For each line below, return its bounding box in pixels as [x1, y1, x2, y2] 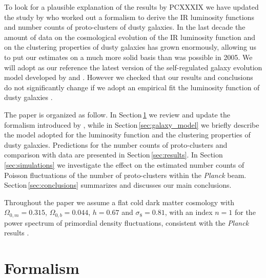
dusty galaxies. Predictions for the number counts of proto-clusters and [4, 139, 228, 150]
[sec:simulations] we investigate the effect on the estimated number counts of [4, 159, 244, 170]
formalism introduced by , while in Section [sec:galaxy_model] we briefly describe [4, 119, 259, 130]
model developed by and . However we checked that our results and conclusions [4, 72, 253, 83]
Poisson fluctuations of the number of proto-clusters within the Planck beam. [4, 169, 247, 180]
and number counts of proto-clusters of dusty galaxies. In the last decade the [4, 22, 245, 32]
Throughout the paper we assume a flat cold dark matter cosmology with [4, 196, 235, 207]
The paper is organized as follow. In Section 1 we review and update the [4, 109, 230, 120]
